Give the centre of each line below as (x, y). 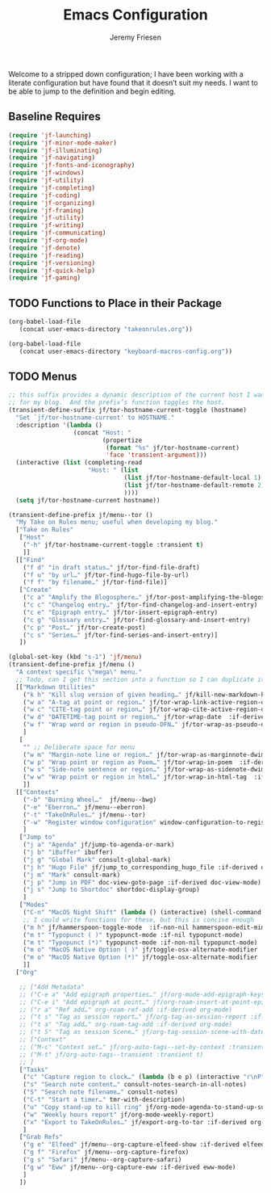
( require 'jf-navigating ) (52, 158)
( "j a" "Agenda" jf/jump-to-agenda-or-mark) (99, 845)
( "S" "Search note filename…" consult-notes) (101, 1092)
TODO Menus (43, 376)
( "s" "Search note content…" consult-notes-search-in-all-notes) (135, 1085)
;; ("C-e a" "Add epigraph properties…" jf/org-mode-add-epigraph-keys (142, 994)
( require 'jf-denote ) (45, 248)
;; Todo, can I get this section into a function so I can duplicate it (140, 679)
